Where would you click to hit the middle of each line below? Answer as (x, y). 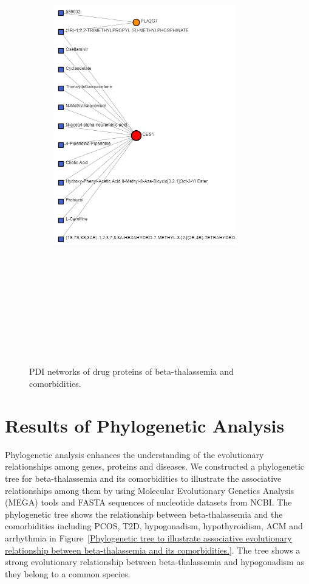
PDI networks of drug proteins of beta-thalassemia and (131, 371)
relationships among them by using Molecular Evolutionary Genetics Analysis (150, 490)
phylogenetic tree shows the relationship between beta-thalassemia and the (144, 514)
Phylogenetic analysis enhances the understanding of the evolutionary (134, 454)
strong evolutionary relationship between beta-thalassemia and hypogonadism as (154, 562)
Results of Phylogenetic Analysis (145, 425)
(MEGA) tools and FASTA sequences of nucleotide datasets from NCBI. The (148, 502)
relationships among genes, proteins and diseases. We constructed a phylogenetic (155, 466)
